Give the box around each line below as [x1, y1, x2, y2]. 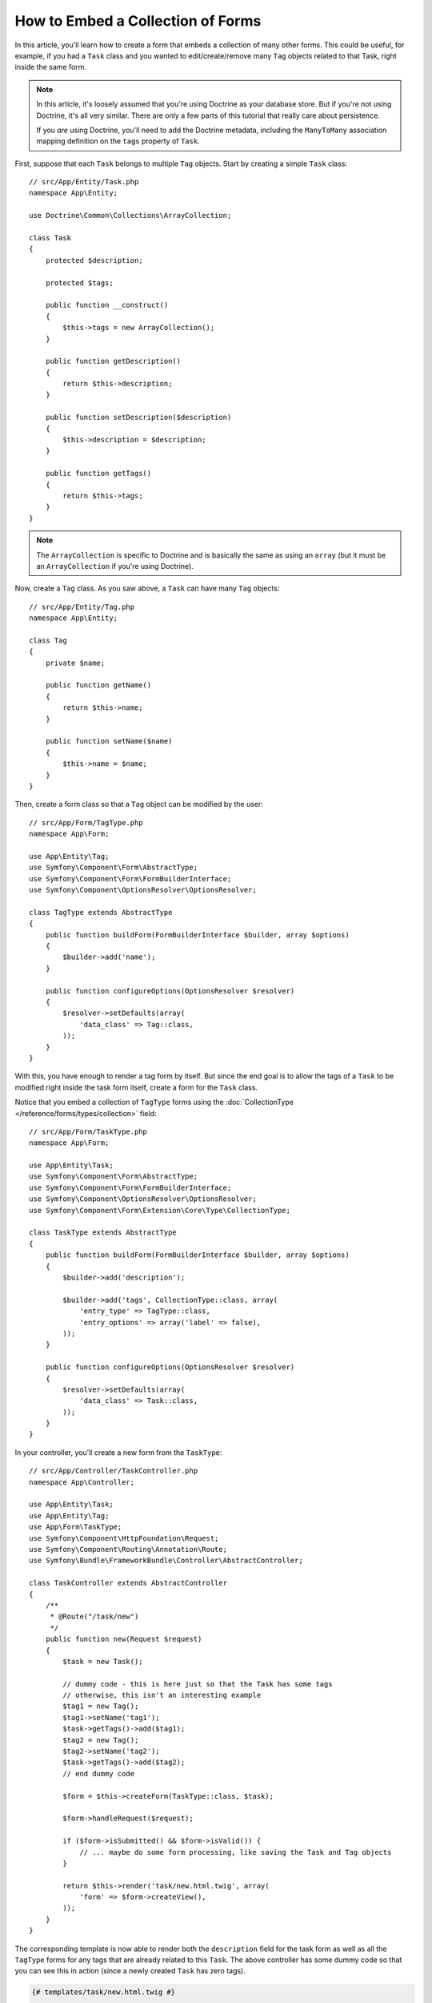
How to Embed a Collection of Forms [14, 12, 262, 30]
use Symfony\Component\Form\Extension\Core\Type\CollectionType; [29, 1206, 291, 1215]
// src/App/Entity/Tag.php [29, 602, 135, 611]
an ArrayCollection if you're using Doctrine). [36, 561, 194, 570]
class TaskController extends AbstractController [29, 1578, 228, 1588]
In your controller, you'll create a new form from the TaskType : [14, 1447, 222, 1457]
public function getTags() [45, 469, 152, 478]
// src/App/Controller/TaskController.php [29, 1466, 198, 1476]
